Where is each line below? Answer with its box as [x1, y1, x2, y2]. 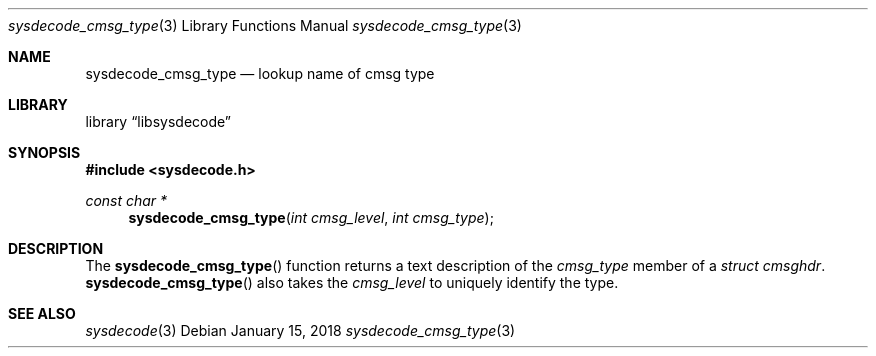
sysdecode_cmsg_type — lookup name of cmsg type [85, 65, 435, 82]
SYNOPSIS [8, 144, 81, 161]
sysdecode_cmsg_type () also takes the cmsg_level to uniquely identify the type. [85, 274, 619, 291]
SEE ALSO [8, 305, 76, 322]
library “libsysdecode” [85, 113, 232, 130]
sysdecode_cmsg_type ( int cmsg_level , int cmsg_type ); [128, 209, 494, 226]
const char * [85, 192, 168, 209]
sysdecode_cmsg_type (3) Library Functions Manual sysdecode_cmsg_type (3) [8, 17, 522, 34]
